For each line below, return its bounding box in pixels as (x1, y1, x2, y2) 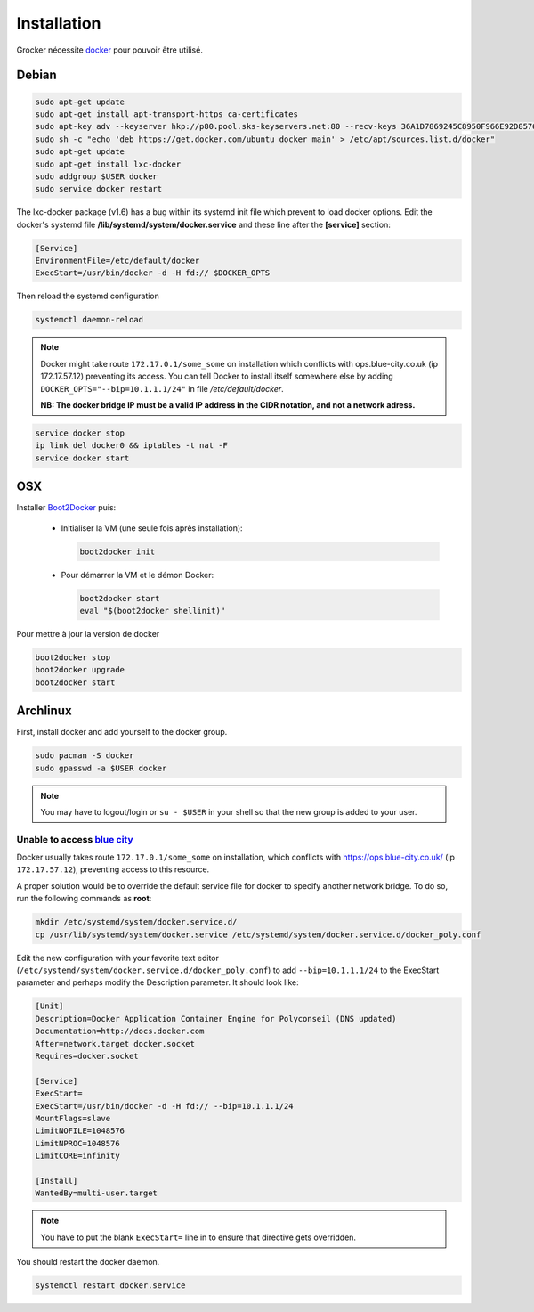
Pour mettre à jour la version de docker (16, 628, 160, 639)
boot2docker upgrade (35, 664, 125, 675)
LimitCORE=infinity (35, 1151, 120, 1161)
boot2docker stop (35, 652, 111, 663)
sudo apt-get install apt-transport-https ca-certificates (35, 109, 298, 119)
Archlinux (16, 704, 72, 719)
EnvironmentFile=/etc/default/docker (35, 256, 200, 266)
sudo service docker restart (35, 183, 163, 194)
